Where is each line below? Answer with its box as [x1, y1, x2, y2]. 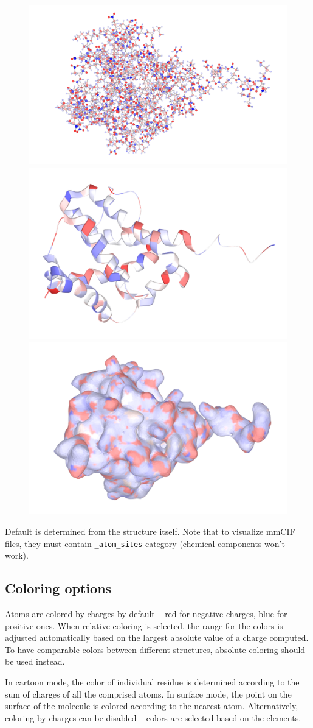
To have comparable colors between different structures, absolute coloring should [5, 643, 306, 656]
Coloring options [5, 579, 112, 598]
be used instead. [5, 655, 65, 668]
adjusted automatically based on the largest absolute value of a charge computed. [5, 631, 309, 644]
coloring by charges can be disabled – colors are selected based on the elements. [5, 711, 301, 724]
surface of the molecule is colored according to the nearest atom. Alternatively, [5, 699, 298, 712]
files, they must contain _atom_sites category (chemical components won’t [5, 537, 285, 550]
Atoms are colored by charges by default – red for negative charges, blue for [5, 607, 287, 620]
